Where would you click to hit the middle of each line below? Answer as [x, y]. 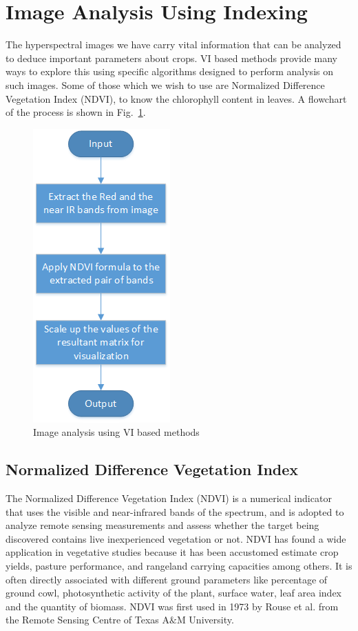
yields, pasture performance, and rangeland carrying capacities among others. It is [179, 566]
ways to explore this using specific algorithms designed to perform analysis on [169, 71]
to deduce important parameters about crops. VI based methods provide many [171, 58]
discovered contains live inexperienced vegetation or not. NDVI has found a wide [176, 538]
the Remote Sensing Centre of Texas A [87, 620]
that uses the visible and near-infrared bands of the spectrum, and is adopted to [175, 511]
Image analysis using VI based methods [116, 432]
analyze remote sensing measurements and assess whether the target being [162, 525]
